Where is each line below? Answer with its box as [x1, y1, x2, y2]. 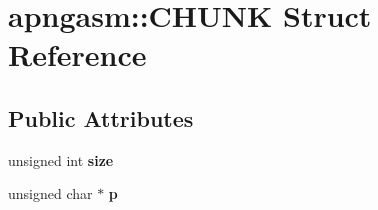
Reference [8, 34, 147, 75]
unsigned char [8, 183, 93, 204]
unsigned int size [8, 149, 114, 170]
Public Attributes [8, 102, 194, 133]
